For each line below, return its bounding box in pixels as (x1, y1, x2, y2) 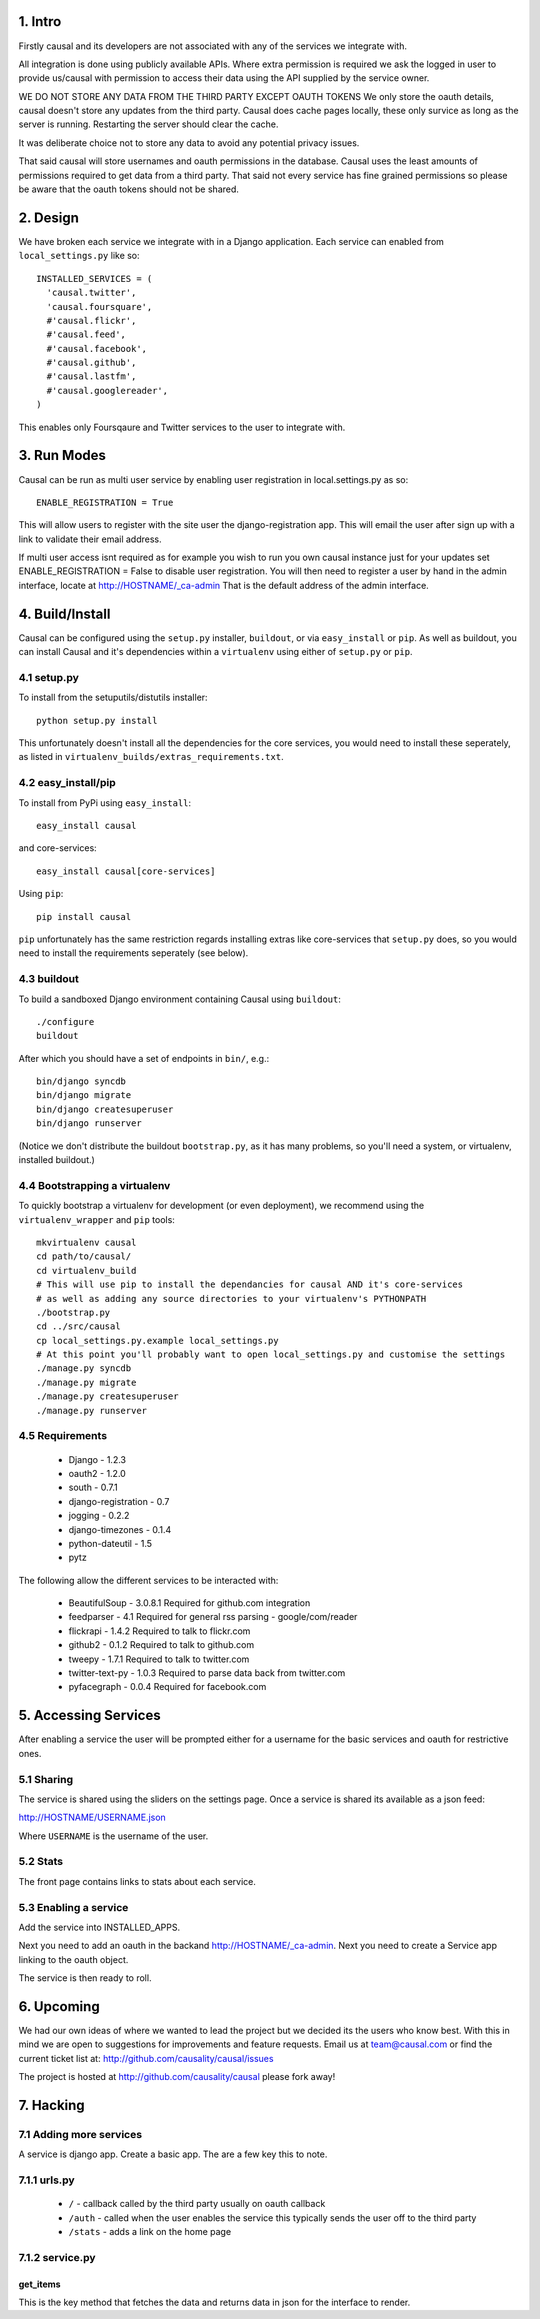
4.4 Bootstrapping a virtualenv (18, 1178, 171, 1192)
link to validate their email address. (18, 533, 162, 545)
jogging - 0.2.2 (68, 1510, 130, 1522)
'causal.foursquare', (46, 301, 153, 312)
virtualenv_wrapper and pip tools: (18, 1213, 175, 1225)
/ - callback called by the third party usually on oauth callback (68, 2198, 326, 2210)
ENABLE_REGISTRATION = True (36, 496, 174, 508)
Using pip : (18, 888, 64, 900)
